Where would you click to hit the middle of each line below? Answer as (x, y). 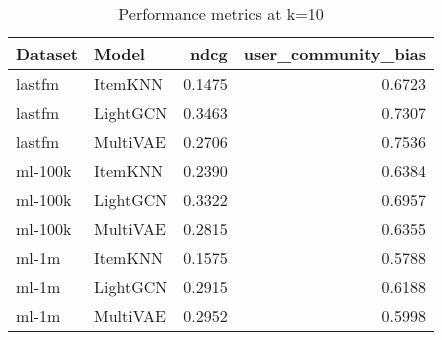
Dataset (47, 53)
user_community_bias (334, 53)
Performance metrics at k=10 (221, 13)
